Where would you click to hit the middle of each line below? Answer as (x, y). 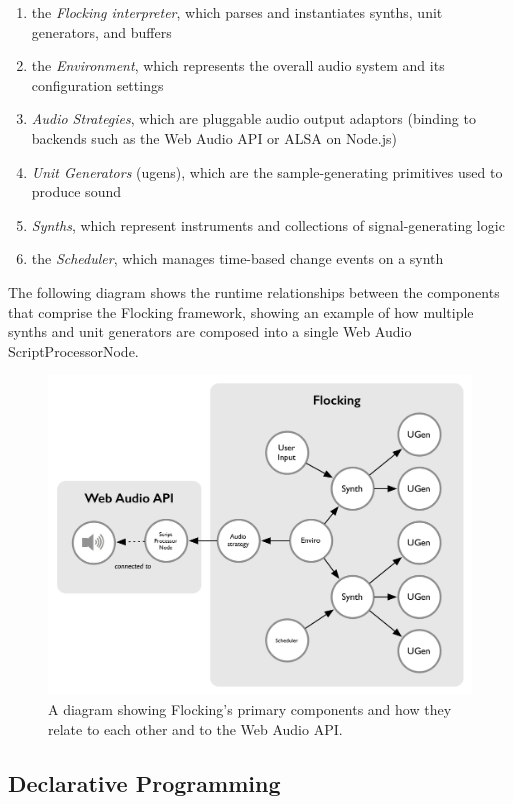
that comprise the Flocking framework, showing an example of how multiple (241, 311)
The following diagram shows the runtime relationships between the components (254, 291)
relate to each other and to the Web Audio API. (195, 728)
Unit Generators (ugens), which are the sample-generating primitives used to (267, 171)
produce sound (76, 191)
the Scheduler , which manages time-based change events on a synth (237, 258)
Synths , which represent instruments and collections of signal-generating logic (268, 224)
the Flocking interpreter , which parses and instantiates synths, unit (237, 12)
